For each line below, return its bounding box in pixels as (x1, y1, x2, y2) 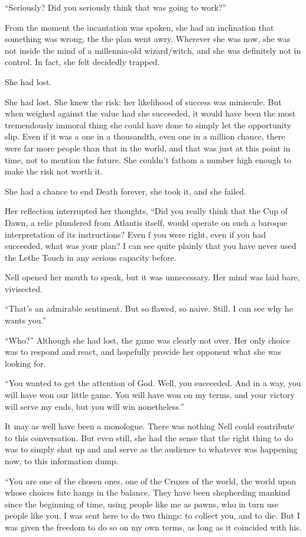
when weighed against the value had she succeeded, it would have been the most (5, 107, 296, 119)
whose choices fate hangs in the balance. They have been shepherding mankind (5, 486, 291, 499)
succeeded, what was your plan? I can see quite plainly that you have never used (5, 240, 297, 252)
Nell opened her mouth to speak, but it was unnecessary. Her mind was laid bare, (5, 271, 300, 283)
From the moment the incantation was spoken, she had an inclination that (5, 21, 274, 33)
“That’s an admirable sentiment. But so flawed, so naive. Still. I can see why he (5, 302, 293, 315)
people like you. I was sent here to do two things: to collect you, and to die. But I (5, 509, 300, 522)
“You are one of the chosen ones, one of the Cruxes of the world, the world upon (5, 474, 297, 487)
